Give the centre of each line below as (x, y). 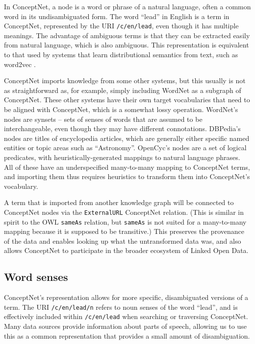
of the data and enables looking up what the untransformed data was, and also (123, 241)
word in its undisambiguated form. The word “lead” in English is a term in (117, 16)
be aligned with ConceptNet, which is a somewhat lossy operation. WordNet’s (121, 109)
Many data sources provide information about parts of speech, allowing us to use (125, 326)
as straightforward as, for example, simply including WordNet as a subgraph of (123, 90)
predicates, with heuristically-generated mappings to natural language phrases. (122, 157)
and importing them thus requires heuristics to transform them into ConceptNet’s (127, 176)
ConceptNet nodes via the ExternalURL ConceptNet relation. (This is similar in (124, 212)
